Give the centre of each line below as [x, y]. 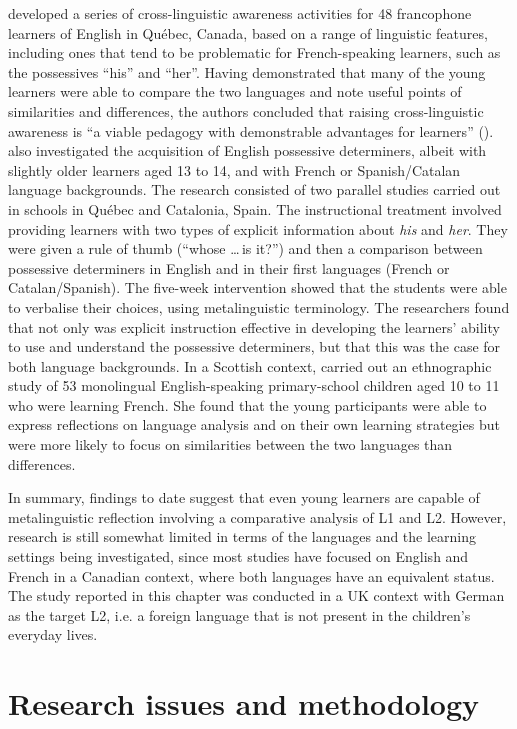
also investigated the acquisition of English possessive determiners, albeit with [247, 150]
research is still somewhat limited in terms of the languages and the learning [242, 536]
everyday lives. [53, 634]
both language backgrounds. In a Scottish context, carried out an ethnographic [250, 365]
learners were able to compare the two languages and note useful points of [235, 91]
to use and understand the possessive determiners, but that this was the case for [254, 346]
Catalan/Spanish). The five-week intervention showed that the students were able [257, 287]
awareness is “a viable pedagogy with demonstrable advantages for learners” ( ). [251, 130]
